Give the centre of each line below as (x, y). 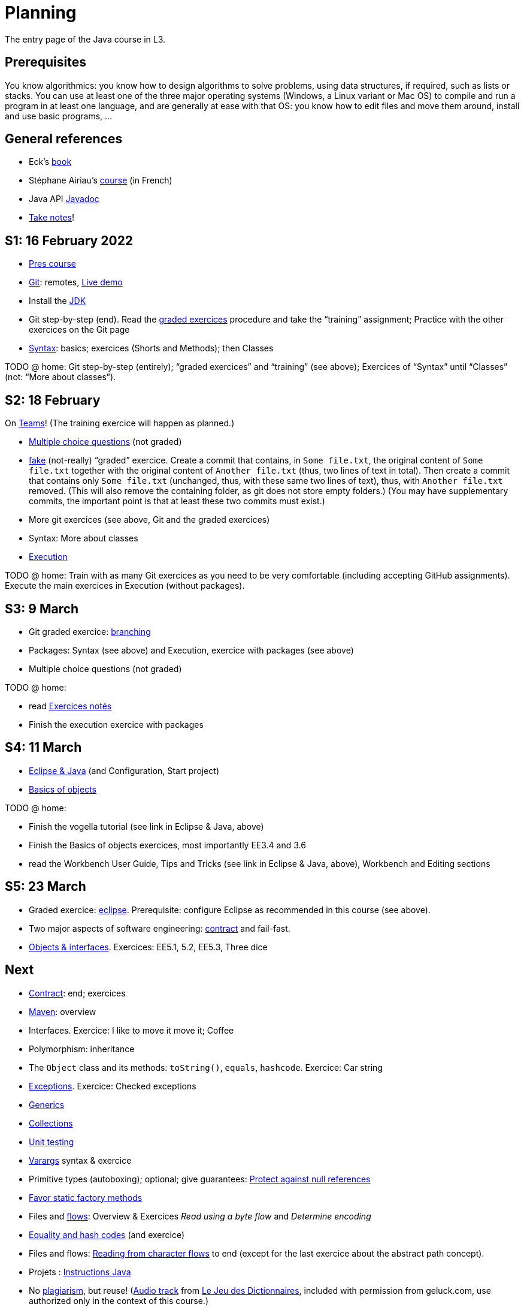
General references (64, 139)
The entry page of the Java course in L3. (85, 39)
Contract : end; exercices (77, 993)
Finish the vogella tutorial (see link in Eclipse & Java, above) (146, 826)
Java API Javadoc (64, 199)
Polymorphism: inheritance (82, 1049)
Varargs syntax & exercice (80, 1160)
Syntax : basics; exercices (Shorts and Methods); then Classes (151, 348)
